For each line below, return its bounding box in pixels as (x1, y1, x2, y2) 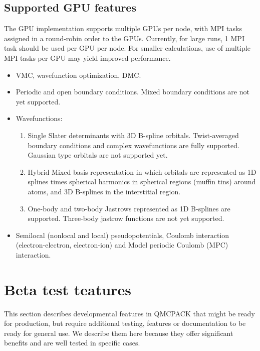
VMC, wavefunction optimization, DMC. (16, 69, 141, 80)
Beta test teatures (4, 279, 131, 299)
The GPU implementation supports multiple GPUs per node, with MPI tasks (4, 23, 242, 34)
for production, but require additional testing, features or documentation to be (4, 318, 246, 328)
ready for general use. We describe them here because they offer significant (4, 327, 233, 338)
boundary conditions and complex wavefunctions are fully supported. (28, 140, 239, 150)
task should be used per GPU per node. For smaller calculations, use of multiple (4, 43, 250, 53)
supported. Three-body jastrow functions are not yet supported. (28, 213, 224, 223)
